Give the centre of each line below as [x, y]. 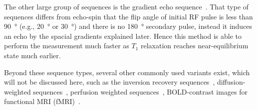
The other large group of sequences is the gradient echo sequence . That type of [127, 6]
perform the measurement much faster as [67, 46]
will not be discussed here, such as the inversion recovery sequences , [110, 82]
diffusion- [231, 82]
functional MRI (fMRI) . [42, 101]
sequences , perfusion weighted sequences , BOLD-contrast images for [140, 91]
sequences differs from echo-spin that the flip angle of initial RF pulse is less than [128, 16]
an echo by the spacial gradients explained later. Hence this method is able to [123, 36]
